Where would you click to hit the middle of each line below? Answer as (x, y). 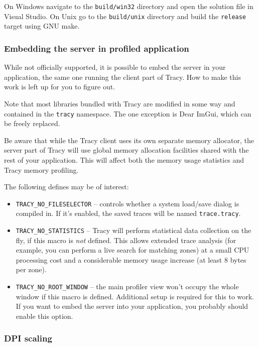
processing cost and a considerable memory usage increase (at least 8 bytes (131, 259)
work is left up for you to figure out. (60, 87)
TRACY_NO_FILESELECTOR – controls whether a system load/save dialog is (127, 203)
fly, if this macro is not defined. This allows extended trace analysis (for (126, 240)
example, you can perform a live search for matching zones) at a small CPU (133, 250)
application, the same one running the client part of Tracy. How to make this (122, 77)
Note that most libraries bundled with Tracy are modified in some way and (120, 103)
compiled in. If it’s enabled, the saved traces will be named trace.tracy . (128, 213)
